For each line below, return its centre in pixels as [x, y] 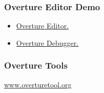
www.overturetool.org [38, 84]
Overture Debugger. [47, 42]
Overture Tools [36, 65]
